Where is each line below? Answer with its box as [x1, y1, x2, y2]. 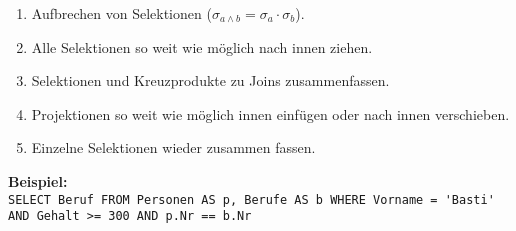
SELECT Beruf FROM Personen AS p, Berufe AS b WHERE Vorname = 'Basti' [8, 192, 495, 207]
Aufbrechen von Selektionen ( [31, 3, 212, 23]
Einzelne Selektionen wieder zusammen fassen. [31, 137, 316, 158]
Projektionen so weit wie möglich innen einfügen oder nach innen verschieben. [31, 103, 510, 124]
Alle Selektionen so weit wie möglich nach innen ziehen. [31, 36, 373, 57]
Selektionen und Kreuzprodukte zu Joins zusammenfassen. [31, 70, 390, 91]
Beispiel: [8, 170, 68, 191]
